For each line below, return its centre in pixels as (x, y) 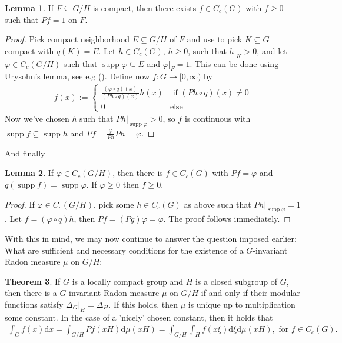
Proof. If (20, 204)
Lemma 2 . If (29, 173)
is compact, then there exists (145, 8)
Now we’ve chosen (37, 119)
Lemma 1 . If (29, 8)
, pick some (114, 204)
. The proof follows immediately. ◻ (227, 219)
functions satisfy (34, 304)
